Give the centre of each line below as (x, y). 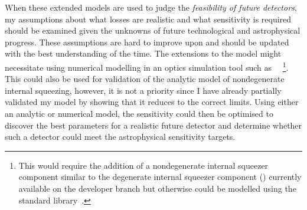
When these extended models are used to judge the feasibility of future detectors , (151, 7)
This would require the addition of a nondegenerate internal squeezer (143, 165)
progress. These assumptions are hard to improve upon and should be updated (147, 42)
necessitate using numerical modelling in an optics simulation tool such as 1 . (147, 66)
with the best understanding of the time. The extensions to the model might (143, 53)
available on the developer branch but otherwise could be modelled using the (157, 188)
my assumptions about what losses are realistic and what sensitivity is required (148, 19)
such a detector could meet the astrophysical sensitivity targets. (120, 137)
